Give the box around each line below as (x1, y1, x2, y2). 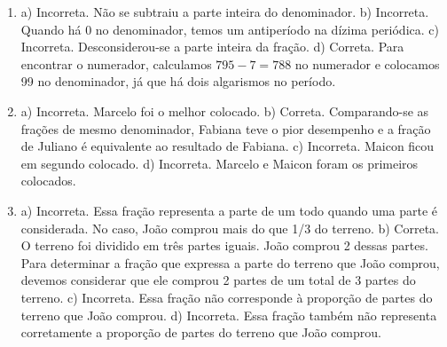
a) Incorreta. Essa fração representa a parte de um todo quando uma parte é (20, 201, 438, 219)
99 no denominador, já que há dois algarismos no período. (20, 72, 336, 91)
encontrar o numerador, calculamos (20, 54, 212, 73)
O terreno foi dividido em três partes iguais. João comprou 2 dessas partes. (20, 236, 428, 255)
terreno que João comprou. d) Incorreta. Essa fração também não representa (20, 305, 437, 324)
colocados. (20, 171, 76, 190)
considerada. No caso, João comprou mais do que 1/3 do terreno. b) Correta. (20, 218, 439, 237)
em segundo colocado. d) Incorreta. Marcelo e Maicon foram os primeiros (20, 154, 419, 172)
